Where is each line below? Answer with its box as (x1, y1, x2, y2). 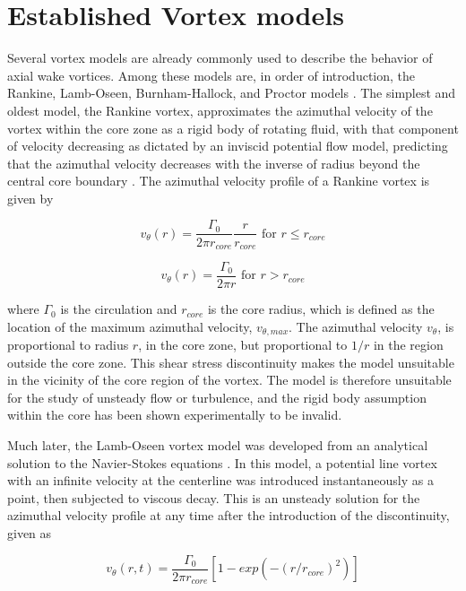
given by (7, 188, 54, 207)
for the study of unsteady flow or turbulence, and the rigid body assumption (7, 387, 427, 406)
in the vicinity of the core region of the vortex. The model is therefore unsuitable (7, 370, 452, 389)
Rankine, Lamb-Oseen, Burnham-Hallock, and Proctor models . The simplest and (7, 83, 456, 102)
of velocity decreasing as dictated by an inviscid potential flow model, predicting (7, 136, 448, 155)
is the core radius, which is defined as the (207, 300, 435, 318)
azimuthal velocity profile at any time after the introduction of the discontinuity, (7, 506, 450, 525)
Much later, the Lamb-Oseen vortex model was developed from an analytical (7, 436, 428, 455)
